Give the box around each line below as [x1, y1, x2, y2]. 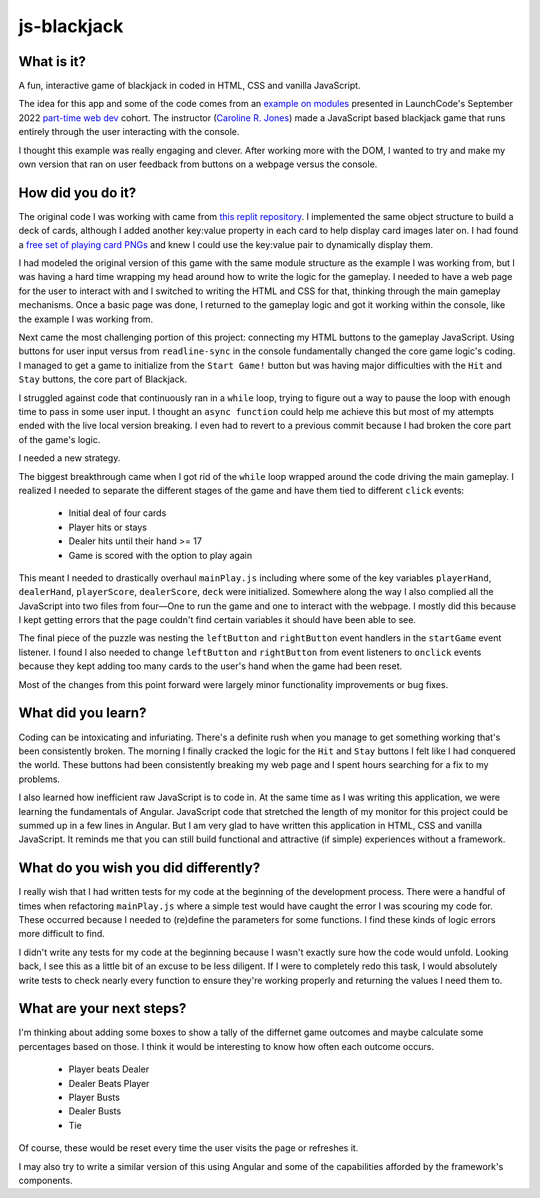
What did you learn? [18, 705, 147, 722]
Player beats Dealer [68, 1063, 150, 1075]
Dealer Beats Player [68, 1077, 150, 1089]
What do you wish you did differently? [18, 860, 261, 877]
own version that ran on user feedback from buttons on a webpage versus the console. [18, 158, 378, 170]
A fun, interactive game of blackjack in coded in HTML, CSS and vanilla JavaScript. [18, 80, 361, 92]
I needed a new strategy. [18, 452, 121, 464]
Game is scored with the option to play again [68, 549, 253, 561]
